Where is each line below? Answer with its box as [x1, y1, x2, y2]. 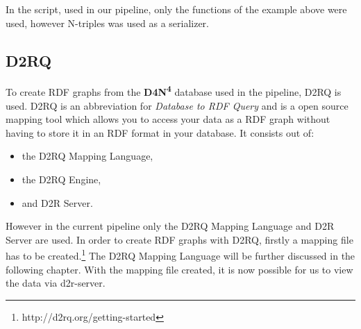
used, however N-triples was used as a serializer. [6, 15, 210, 30]
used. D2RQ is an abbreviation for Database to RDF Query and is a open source [6, 98, 349, 112]
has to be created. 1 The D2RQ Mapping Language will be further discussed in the [6, 246, 355, 263]
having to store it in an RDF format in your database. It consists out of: [6, 125, 314, 140]
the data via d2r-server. [6, 276, 106, 290]
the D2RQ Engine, [22, 172, 101, 187]
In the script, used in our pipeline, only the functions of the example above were [6, 2, 347, 16]
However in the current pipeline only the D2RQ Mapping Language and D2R [6, 219, 335, 233]
